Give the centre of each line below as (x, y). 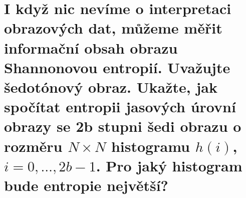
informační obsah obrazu (91, 47)
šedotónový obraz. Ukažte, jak (111, 86)
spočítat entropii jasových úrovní (120, 107)
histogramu (150, 146)
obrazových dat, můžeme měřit (113, 28)
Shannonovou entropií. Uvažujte (117, 67)
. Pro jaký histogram (169, 165)
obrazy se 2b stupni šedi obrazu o (123, 126)
